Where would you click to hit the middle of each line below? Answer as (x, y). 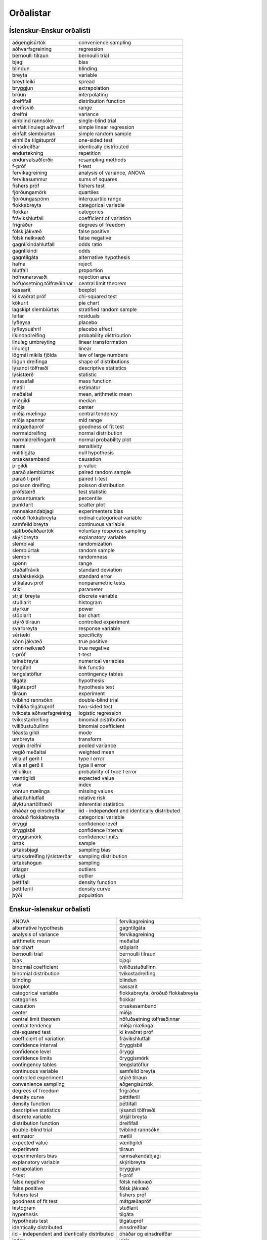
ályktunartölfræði (32, 805)
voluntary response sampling (112, 531)
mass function (95, 381)
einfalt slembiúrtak (34, 134)
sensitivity (90, 446)
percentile (90, 498)
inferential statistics (101, 805)
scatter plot (92, 505)
